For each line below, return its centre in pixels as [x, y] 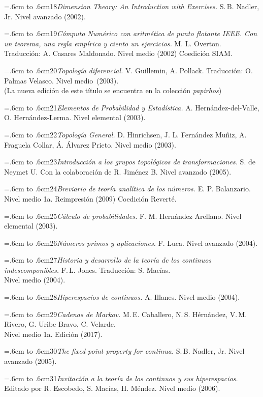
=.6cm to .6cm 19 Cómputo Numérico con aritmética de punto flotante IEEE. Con [131, 33]
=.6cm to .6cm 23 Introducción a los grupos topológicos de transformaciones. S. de [130, 162]
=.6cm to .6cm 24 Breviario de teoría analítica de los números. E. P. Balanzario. [127, 189]
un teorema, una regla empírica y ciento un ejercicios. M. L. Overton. [113, 43]
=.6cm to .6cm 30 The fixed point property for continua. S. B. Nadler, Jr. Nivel [124, 351]
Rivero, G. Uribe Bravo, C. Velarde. [60, 324]
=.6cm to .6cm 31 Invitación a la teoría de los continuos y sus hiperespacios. [121, 378]
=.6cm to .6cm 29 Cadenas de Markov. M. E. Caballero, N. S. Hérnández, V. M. [126, 314]
